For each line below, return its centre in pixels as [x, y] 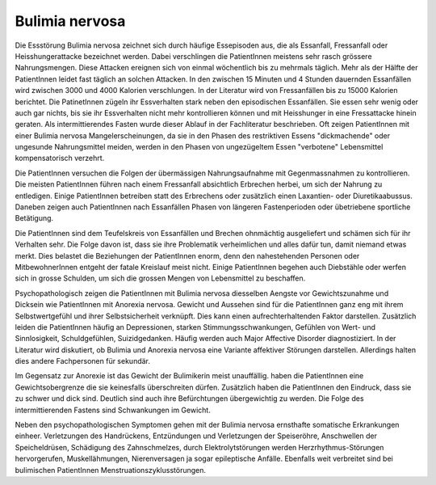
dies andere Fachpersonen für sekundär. [83, 361]
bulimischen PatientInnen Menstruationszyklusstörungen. [110, 470]
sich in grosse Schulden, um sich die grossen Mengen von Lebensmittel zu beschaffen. [160, 278]
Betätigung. [34, 218]
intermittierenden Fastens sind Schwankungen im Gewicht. [113, 410]
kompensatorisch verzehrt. [60, 158]
